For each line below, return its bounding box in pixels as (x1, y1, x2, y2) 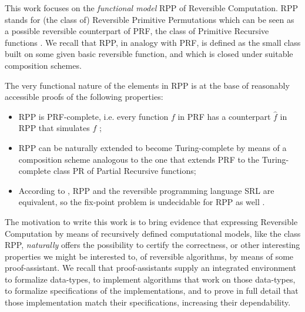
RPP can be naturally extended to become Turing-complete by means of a (18, 141, 287, 153)
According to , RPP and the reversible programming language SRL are (18, 184, 274, 196)
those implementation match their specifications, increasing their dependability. (5, 296, 291, 308)
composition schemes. (5, 59, 82, 71)
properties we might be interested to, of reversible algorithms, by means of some (5, 250, 294, 262)
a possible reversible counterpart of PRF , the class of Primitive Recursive (5, 25, 269, 37)
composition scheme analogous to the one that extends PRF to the (18, 153, 259, 165)
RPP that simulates (18, 122, 90, 134)
